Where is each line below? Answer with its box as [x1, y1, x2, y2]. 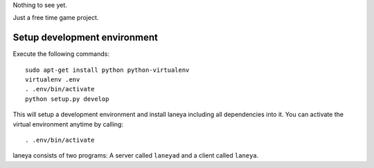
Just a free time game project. [12, 14, 99, 22]
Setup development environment [12, 32, 159, 44]
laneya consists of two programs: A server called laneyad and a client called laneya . [12, 151, 259, 160]
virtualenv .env [25, 76, 80, 84]
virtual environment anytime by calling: [12, 120, 124, 128]
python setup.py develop [25, 95, 109, 103]
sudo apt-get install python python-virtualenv [25, 66, 190, 74]
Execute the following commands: [12, 50, 110, 58]
